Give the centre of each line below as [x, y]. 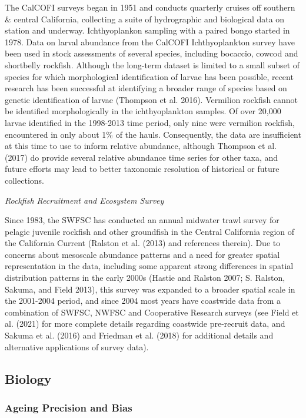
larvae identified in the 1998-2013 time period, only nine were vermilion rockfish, [150, 122]
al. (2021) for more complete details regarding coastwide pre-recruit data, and [145, 324]
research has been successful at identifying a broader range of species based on [146, 88]
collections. [24, 180]
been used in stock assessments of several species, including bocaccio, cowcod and [152, 53]
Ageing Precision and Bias [69, 407]
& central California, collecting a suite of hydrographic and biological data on [145, 19]
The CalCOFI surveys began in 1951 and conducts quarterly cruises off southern [150, 7]
